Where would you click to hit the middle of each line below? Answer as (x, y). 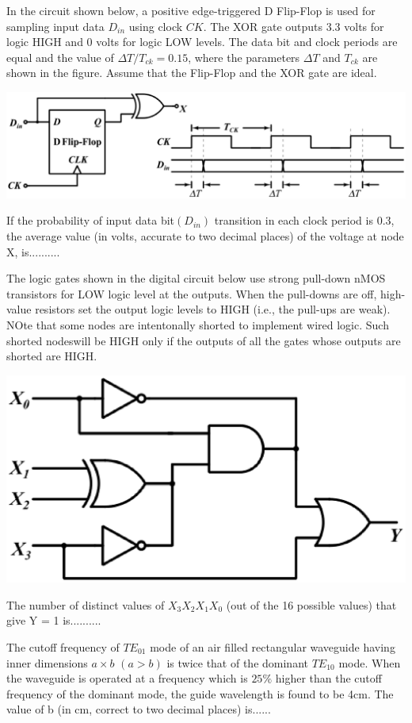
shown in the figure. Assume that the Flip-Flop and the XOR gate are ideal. (192, 73)
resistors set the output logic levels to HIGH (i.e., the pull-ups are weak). (213, 309)
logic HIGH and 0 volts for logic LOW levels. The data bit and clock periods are (202, 42)
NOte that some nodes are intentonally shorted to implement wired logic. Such (198, 325)
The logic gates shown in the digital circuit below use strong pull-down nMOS (196, 278)
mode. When (370, 662)
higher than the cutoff (328, 678)
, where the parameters (244, 57)
